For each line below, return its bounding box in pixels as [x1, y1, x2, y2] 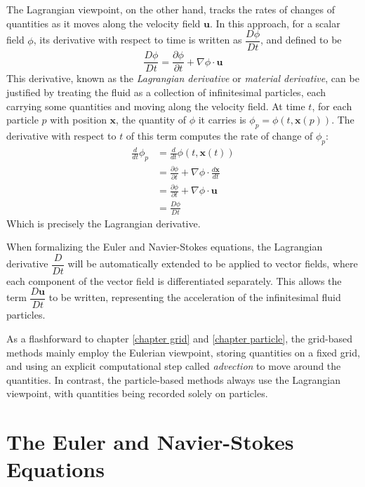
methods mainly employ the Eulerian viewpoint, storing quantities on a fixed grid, [6, 345, 360, 359]
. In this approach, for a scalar [209, 15, 340, 30]
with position [50, 112, 107, 127]
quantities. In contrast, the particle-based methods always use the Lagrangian [6, 372, 340, 387]
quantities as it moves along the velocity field [6, 15, 201, 30]
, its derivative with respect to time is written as [33, 32, 242, 47]
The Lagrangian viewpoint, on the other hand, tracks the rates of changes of [6, 2, 336, 16]
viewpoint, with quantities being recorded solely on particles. [6, 386, 268, 401]
